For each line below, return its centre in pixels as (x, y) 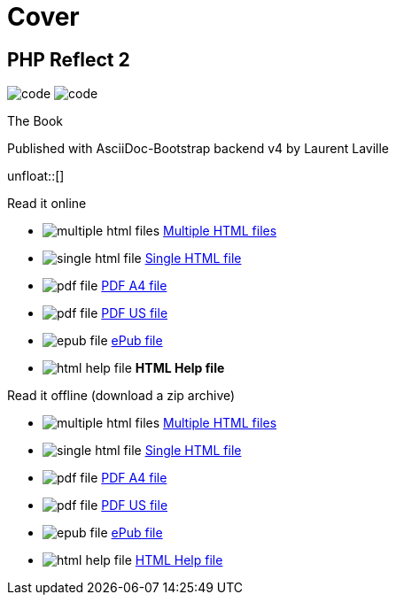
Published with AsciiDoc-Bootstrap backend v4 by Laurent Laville (198, 149)
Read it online (47, 204)
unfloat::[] (36, 176)
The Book (35, 121)
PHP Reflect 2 (69, 59)
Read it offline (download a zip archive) (121, 396)
